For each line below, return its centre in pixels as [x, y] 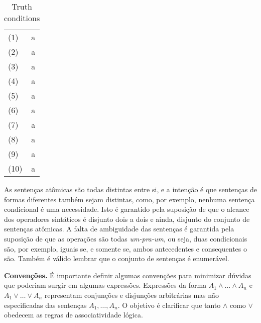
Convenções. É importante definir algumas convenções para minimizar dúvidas [128, 275]
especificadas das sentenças [45, 305]
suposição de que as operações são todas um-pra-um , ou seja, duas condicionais [126, 238]
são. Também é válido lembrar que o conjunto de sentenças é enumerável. [117, 258]
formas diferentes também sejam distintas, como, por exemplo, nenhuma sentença [129, 199]
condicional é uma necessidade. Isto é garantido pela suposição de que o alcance [127, 209]
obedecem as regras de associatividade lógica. [74, 315]
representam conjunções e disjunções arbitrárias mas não [132, 295]
